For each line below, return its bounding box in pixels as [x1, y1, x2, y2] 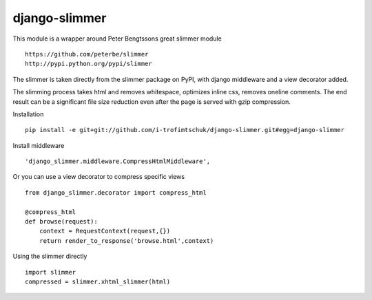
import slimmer [25, 268, 76, 276]
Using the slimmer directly [12, 252, 87, 261]
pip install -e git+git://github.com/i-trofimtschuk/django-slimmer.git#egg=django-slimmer [25, 126, 344, 134]
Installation [12, 110, 44, 118]
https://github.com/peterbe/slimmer [25, 50, 149, 58]
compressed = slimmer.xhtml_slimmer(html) [25, 277, 171, 286]
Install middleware [12, 141, 65, 149]
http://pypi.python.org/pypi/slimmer [25, 60, 153, 68]
